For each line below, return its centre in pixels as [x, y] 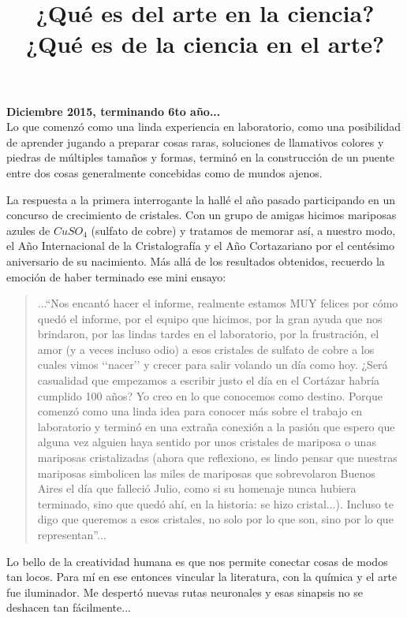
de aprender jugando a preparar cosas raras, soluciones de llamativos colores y [195, 141]
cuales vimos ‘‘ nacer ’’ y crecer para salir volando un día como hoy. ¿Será [213, 365]
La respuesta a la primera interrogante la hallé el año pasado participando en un [201, 199]
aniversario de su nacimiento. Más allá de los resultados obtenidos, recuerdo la [196, 261]
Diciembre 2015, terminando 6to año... [114, 111]
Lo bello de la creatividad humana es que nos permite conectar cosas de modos [197, 561]
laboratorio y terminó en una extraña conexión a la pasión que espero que [216, 426]
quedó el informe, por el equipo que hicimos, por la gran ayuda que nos [210, 318]
